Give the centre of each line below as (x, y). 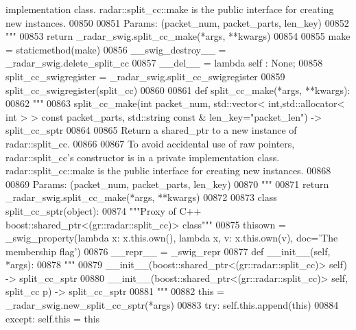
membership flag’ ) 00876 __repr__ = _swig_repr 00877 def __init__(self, (168, 251)
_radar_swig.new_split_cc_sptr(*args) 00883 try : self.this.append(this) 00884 (172, 305)
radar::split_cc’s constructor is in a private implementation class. (143, 157)
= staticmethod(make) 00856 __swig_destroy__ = (116, 49)
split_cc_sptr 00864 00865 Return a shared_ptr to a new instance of (151, 130)
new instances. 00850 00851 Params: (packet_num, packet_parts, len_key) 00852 (177, 22)
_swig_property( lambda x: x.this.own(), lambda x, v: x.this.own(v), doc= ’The (172, 238)
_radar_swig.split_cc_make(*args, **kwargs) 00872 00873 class (141, 197)
